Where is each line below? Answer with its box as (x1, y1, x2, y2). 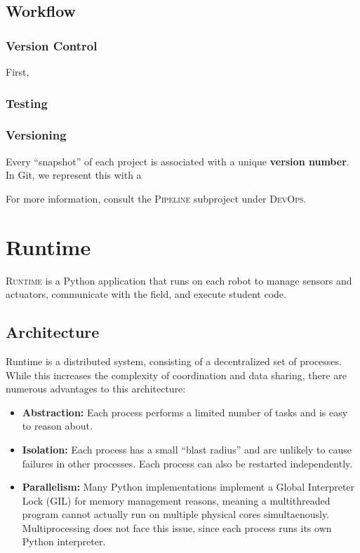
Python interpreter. (22, 534, 106, 549)
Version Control (6, 36, 98, 54)
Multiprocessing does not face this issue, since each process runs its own (22, 520, 332, 535)
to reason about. (22, 418, 93, 433)
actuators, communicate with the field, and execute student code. (6, 287, 286, 301)
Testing (6, 94, 48, 111)
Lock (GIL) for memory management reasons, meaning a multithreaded (22, 493, 331, 507)
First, (6, 64, 29, 78)
